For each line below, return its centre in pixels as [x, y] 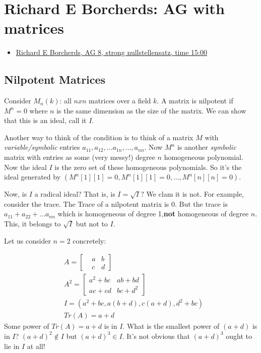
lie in [12, 346]
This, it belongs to [32, 224]
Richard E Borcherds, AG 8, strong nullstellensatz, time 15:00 [111, 52]
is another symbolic [207, 147]
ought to [239, 336]
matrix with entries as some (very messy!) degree [80, 157]
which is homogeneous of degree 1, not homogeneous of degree [153, 214]
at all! [36, 346]
